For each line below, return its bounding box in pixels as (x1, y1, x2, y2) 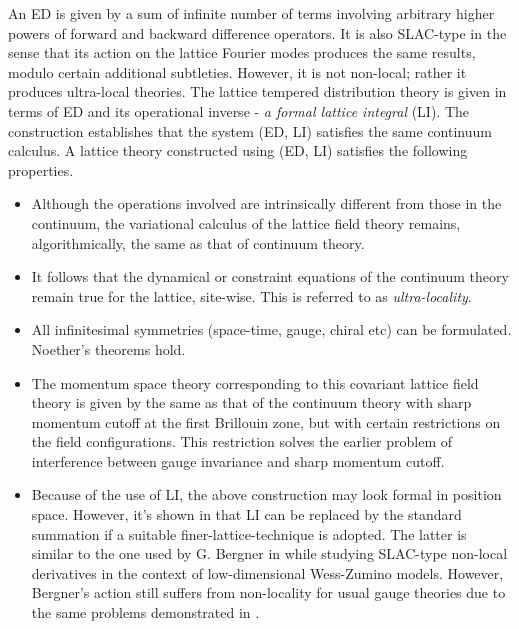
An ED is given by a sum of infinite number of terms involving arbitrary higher (8, 3, 495, 23)
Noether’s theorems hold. (31, 338, 186, 359)
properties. (8, 159, 74, 180)
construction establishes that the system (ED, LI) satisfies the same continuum (8, 120, 492, 141)
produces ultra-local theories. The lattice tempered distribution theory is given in (8, 81, 507, 102)
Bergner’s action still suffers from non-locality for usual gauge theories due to (31, 582, 506, 603)
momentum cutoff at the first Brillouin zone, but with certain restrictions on (31, 411, 501, 432)
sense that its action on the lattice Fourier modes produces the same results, (8, 42, 476, 63)
